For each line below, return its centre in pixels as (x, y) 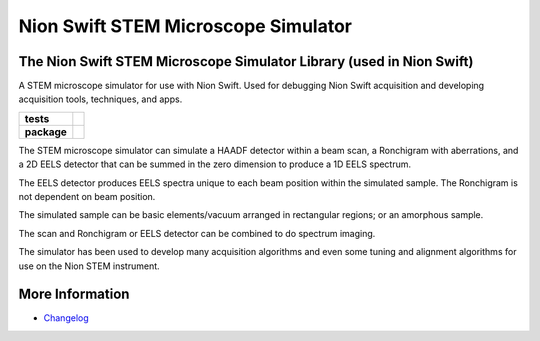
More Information (74, 294)
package (45, 132)
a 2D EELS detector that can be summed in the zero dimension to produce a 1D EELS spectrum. (215, 164)
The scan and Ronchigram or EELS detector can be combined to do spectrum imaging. (197, 233)
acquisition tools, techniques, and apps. (100, 99)
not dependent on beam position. (87, 197)
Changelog (66, 318)
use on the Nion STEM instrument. (89, 266)
